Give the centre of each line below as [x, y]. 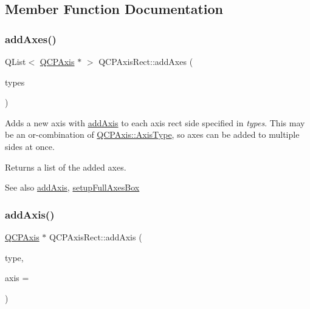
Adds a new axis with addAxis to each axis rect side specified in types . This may [155, 122]
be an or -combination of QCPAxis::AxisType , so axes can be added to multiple [152, 134]
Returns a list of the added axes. [66, 167]
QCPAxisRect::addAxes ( [146, 61]
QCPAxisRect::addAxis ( [96, 236]
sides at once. [30, 146]
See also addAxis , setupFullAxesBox [72, 187]
